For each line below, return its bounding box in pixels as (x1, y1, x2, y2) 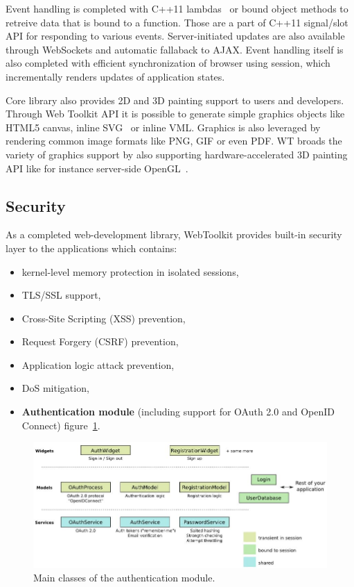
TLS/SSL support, (21, 288, 101, 302)
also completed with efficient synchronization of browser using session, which (6, 56, 330, 70)
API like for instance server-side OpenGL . (6, 160, 188, 175)
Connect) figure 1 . (21, 417, 100, 432)
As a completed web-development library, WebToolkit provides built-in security (6, 227, 342, 242)
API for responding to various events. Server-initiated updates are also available (6, 28, 345, 43)
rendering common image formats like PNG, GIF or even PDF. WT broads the (6, 133, 342, 148)
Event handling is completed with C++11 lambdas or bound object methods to (6, 1, 348, 15)
